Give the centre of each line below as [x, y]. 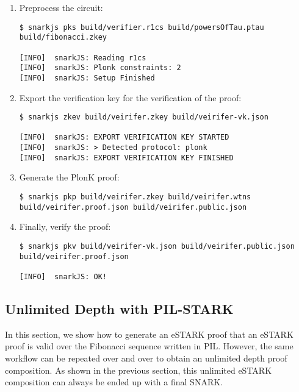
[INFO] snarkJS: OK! [63, 276]
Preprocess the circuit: [61, 7]
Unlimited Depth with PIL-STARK [119, 308]
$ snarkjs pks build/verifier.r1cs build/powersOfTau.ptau [142, 27]
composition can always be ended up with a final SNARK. [114, 382]
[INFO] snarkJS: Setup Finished [87, 78]
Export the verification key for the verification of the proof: [130, 97]
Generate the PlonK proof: [69, 177]
